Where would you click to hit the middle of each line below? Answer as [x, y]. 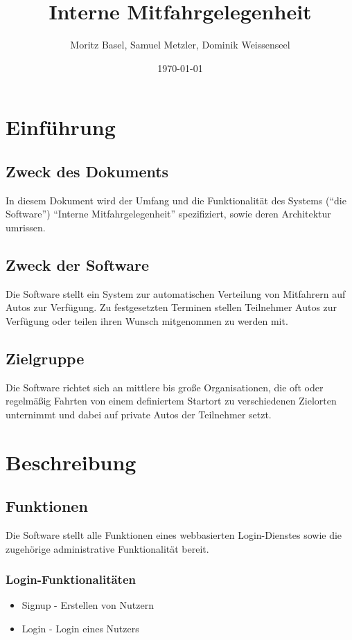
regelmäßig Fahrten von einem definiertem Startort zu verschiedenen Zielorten [171, 401]
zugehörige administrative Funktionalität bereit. [107, 548]
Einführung [61, 127]
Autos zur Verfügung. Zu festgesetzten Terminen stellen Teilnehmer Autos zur [171, 307]
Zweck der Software [78, 264]
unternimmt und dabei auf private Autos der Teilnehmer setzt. [139, 414]
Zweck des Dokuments [87, 171]
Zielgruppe [45, 358]
